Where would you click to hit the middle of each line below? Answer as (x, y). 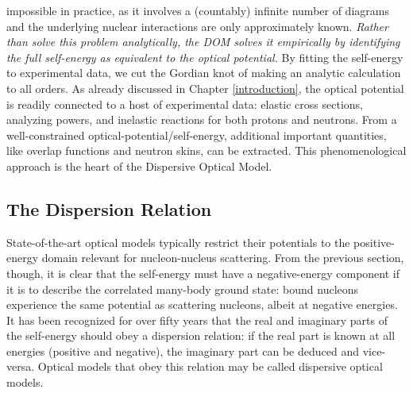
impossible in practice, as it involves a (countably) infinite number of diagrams (198, 10)
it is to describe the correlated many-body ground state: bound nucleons (183, 289)
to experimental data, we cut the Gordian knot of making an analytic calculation (204, 73)
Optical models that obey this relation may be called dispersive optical (210, 366)
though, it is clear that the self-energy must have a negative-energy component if (203, 273)
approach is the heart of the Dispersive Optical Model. (139, 166)
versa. (21, 366)
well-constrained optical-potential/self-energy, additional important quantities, (197, 135)
